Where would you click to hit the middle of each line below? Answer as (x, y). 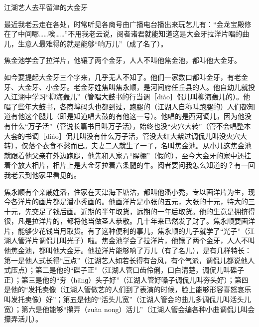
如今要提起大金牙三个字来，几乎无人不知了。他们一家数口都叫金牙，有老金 (126, 77)
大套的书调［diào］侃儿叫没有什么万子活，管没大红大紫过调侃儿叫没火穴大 (126, 136)
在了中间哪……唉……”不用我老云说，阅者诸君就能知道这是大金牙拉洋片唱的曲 (127, 34)
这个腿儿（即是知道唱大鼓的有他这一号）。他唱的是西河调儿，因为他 (134, 116)
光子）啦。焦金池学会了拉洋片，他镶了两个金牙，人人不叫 (161, 240)
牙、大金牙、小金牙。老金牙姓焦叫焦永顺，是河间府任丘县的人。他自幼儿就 (126, 87)
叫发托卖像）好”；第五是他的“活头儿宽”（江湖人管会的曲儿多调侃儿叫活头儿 (128, 299)
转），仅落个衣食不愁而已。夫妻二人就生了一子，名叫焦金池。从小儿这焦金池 (128, 146)
